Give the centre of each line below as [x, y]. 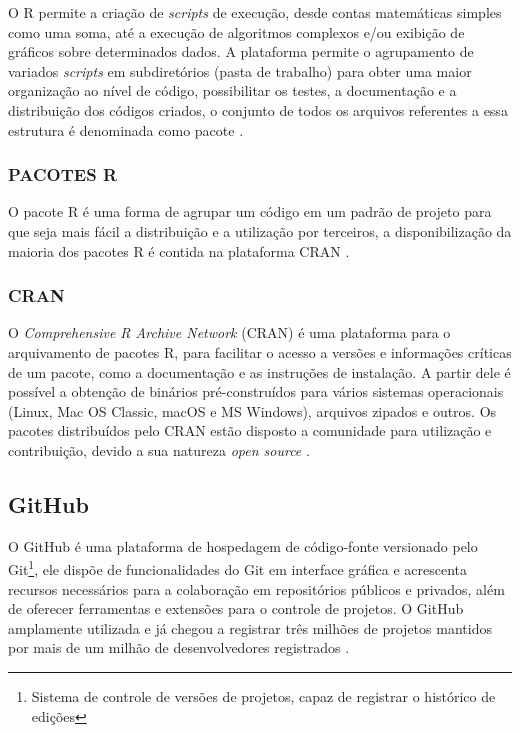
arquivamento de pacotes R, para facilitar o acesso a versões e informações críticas [260, 351]
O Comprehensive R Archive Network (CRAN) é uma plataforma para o [229, 332]
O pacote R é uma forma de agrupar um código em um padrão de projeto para [250, 211]
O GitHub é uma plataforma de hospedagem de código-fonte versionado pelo [243, 545]
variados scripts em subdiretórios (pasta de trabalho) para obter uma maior [240, 70]
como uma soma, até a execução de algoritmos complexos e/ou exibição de [236, 31]
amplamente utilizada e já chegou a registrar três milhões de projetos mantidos [250, 627]
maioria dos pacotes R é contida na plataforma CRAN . [179, 250]
